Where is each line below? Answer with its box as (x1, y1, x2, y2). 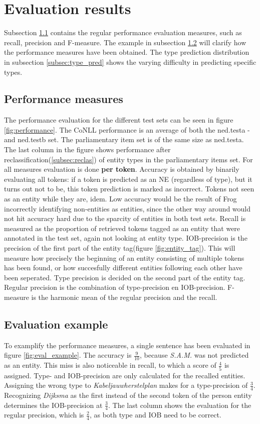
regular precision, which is (4, 409, 84, 420)
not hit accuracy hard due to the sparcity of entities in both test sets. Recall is (4, 213, 246, 224)
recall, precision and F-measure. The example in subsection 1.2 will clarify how (4, 37, 246, 47)
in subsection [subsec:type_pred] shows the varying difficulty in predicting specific (4, 56, 256, 67)
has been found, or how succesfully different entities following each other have (4, 262, 242, 273)
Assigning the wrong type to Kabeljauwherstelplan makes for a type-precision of (4, 380, 248, 390)
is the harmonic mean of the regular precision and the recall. (31, 291, 217, 302)
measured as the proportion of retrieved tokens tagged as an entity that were (4, 223, 240, 233)
